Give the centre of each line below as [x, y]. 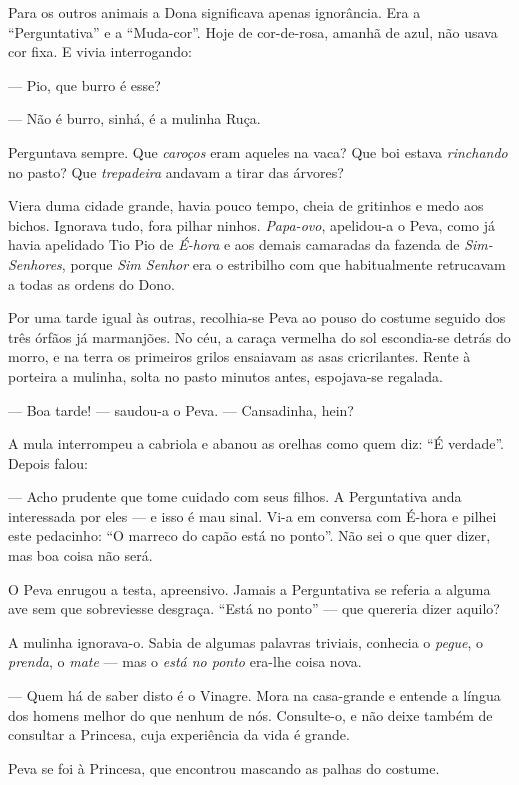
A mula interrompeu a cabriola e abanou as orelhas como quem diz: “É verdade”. [256, 443]
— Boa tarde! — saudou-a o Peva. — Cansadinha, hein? [181, 409]
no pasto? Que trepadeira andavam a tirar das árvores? [176, 171]
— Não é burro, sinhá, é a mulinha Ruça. [134, 118]
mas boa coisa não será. [80, 555]
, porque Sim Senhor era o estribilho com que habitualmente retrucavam [283, 263]
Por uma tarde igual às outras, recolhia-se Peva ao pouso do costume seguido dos [257, 317]
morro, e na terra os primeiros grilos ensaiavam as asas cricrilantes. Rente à [239, 356]
